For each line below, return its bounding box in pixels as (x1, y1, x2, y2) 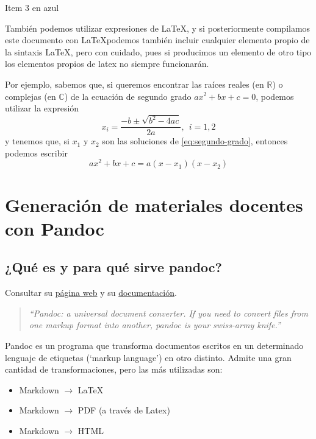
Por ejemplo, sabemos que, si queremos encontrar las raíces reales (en (5, 77, 264, 90)
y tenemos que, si (5, 135, 70, 147)
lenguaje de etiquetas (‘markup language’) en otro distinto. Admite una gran (5, 351, 292, 363)
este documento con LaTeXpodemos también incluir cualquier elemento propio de (5, 33, 310, 46)
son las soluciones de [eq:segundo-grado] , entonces (102, 135, 288, 147)
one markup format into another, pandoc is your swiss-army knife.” (29, 318, 281, 331)
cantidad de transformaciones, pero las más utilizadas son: (5, 363, 223, 376)
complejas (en (5, 90, 56, 102)
